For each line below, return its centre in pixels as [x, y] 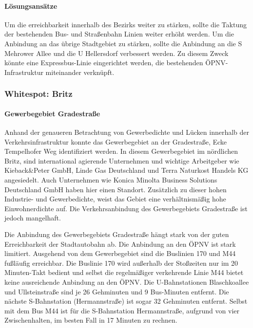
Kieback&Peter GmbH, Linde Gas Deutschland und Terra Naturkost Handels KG [126, 170]
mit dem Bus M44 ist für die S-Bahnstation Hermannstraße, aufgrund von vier [122, 310]
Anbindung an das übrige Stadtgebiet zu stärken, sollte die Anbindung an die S [123, 43]
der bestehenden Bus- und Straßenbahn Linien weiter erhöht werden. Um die [119, 34]
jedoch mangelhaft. [33, 218]
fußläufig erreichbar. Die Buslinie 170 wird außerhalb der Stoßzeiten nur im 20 [121, 263]
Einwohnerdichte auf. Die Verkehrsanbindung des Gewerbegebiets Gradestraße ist [126, 208]
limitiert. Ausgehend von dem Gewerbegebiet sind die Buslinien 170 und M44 [120, 253]
